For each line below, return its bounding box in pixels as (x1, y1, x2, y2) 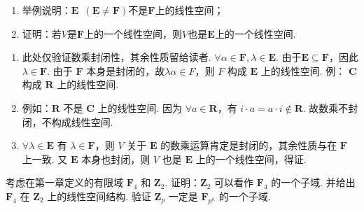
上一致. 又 (22, 151, 68, 166)
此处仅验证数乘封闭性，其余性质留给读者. (22, 50, 211, 64)
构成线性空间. (51, 114, 113, 129)
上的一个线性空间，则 (84, 26, 183, 41)
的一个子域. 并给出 (271, 175, 356, 190)
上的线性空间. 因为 (97, 100, 183, 115)
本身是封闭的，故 (86, 63, 165, 78)
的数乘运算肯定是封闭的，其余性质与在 (160, 138, 337, 153)
